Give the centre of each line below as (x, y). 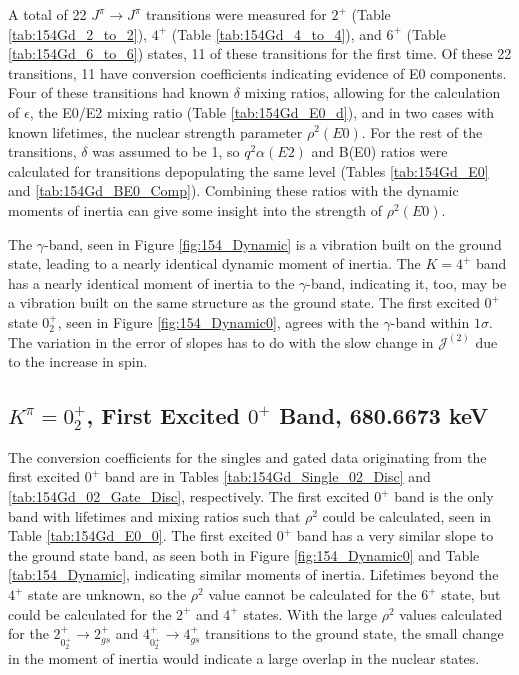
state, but (471, 594)
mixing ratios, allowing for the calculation (372, 92)
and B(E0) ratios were (379, 151)
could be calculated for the (90, 613)
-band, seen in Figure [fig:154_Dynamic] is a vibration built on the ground (273, 243)
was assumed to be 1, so (166, 151)
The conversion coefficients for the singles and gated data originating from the (247, 456)
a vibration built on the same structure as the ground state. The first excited (244, 302)
